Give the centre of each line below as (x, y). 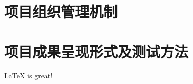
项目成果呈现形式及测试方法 (96, 51)
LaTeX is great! (28, 75)
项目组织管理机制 (61, 11)
